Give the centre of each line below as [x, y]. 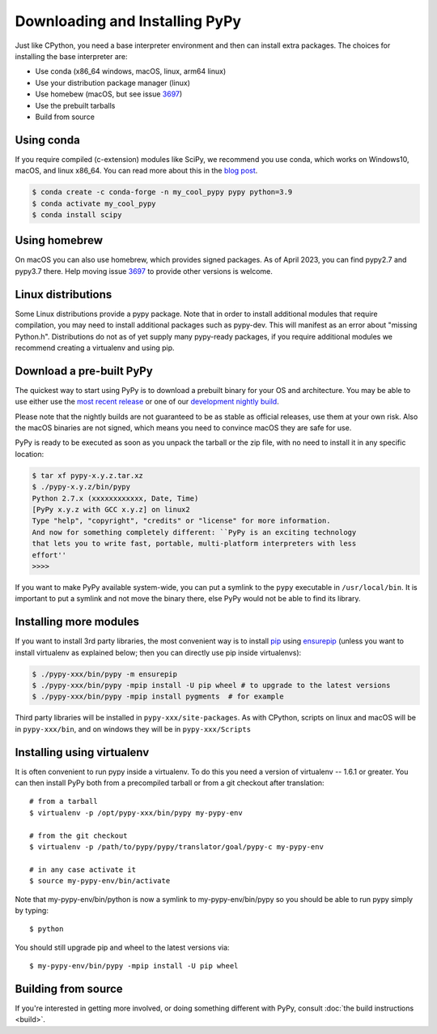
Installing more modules [77, 622]
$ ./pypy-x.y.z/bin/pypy [81, 487]
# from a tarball [64, 801]
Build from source [65, 117]
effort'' [49, 555]
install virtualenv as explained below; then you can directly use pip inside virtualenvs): [158, 652]
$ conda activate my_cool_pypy [94, 203]
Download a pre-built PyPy [84, 371]
